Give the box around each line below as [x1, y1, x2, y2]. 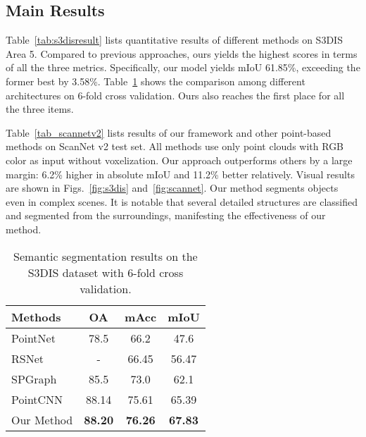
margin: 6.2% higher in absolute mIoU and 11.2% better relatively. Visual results [6, 166, 355, 181]
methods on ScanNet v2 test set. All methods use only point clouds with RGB [6, 139, 344, 154]
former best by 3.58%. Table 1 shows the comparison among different [6, 73, 305, 88]
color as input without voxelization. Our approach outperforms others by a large [6, 152, 353, 167]
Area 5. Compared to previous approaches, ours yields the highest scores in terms [6, 46, 358, 61]
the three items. [6, 101, 74, 116]
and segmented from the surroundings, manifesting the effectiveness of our [6, 208, 326, 223]
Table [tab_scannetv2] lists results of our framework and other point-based [6, 125, 332, 140]
